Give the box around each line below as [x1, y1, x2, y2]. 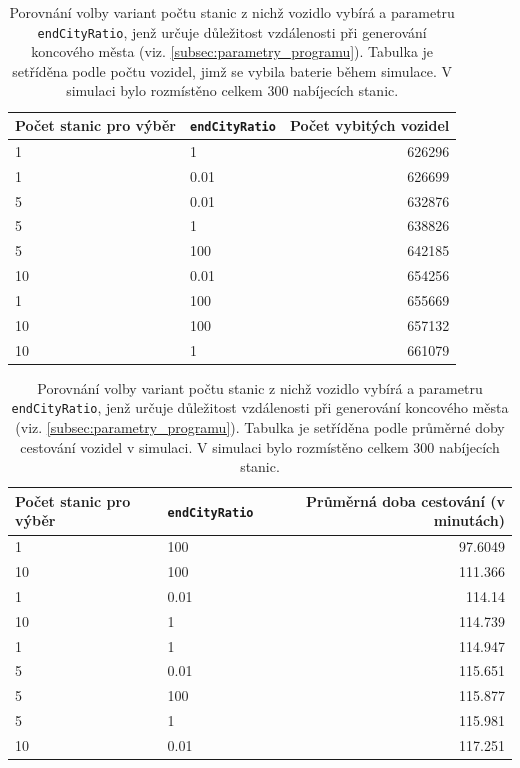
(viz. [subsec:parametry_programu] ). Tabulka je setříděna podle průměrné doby [15, 417, 505, 438]
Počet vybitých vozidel [289, 115, 450, 136]
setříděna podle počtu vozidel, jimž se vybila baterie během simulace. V [12, 60, 453, 81]
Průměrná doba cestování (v [306, 490, 505, 511]
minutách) [433, 510, 505, 531]
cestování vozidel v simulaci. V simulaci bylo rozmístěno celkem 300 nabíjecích [20, 436, 500, 457]
